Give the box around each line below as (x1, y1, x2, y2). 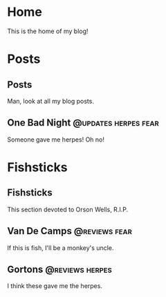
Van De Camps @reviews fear (7, 225, 133, 237)
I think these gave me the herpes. (7, 282, 102, 290)
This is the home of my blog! (7, 27, 89, 35)
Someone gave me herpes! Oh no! (7, 135, 105, 144)
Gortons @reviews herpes (7, 263, 112, 275)
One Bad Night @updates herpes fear (7, 117, 159, 128)
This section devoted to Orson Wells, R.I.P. (7, 205, 129, 213)
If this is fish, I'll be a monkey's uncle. (7, 243, 114, 252)
